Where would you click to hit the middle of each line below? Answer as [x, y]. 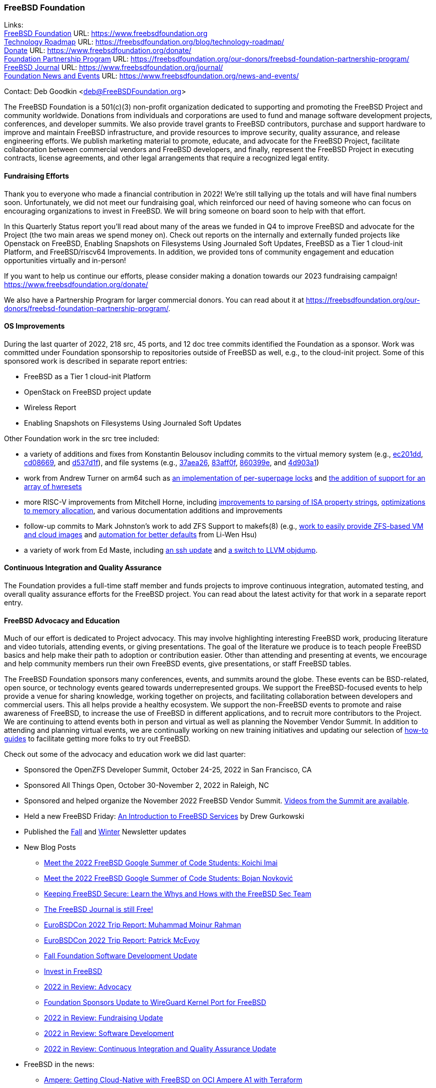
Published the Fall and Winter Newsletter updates [105, 832]
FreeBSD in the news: [59, 1064]
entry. [13, 603]
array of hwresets [53, 486]
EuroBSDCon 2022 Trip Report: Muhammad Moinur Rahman [143, 925]
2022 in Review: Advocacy [88, 987]
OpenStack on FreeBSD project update [88, 392]
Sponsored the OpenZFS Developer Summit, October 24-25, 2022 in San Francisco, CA [168, 770]
